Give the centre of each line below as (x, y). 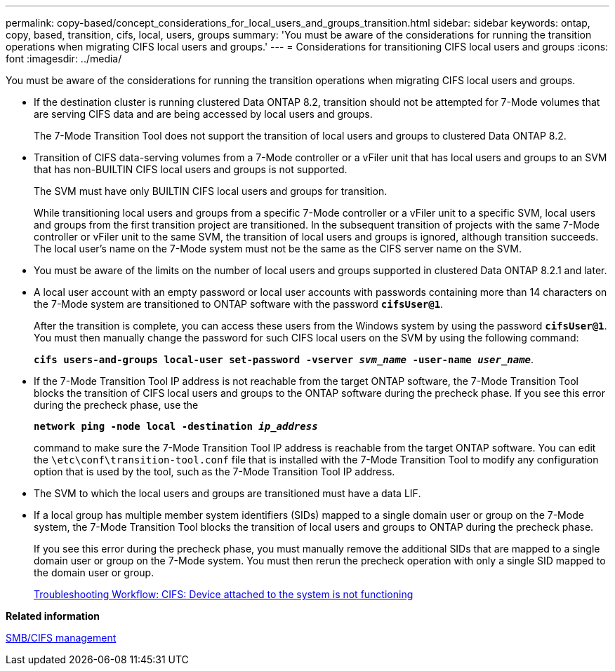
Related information (53, 616)
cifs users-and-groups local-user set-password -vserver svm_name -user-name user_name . (284, 359)
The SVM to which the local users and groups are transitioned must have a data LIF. (227, 493)
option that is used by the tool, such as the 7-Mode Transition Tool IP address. (214, 472)
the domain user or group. (94, 572)
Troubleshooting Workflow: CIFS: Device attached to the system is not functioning (224, 594)
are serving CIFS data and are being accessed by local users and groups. (203, 114)
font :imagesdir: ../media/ (64, 59)
